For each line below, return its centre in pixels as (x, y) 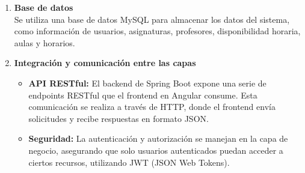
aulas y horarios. (45, 42)
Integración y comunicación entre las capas (105, 63)
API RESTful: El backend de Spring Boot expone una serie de (147, 83)
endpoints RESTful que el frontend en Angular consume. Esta (143, 95)
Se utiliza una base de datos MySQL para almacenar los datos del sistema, (152, 19)
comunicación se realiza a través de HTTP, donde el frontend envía (152, 107)
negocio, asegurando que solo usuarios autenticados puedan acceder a (156, 150)
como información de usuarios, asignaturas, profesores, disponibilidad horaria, (157, 31)
